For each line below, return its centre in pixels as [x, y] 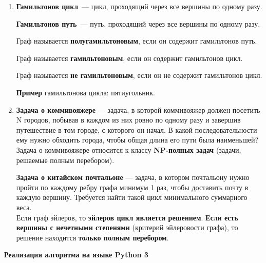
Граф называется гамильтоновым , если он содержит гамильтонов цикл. [129, 58]
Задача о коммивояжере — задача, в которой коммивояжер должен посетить [138, 109]
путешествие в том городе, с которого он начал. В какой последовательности [137, 129]
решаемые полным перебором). [65, 160]
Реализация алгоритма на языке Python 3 [76, 255]
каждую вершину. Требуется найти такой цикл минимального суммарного [132, 197]
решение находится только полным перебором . [92, 237]
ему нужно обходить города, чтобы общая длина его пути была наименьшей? [137, 140]
